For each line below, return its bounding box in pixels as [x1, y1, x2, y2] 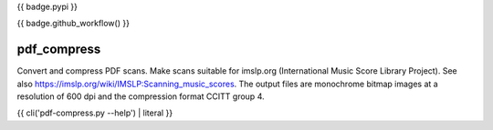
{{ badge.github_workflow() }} [16, 18, 130, 29]
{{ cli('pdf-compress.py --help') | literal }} [16, 107, 173, 118]
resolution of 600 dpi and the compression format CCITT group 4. [16, 91, 265, 102]
